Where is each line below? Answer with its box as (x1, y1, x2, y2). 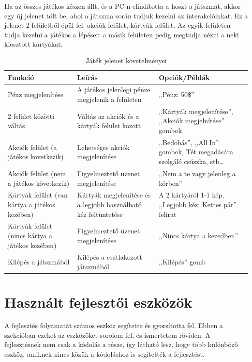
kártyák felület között (77, 120, 141, 131)
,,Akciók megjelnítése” (159, 115, 225, 126)
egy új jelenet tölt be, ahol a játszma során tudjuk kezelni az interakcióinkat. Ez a (4, 10, 248, 20)
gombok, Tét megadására (159, 147, 233, 157)
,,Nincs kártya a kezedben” (159, 230, 238, 240)
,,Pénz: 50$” (159, 89, 194, 99)
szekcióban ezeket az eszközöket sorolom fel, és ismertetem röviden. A (4, 329, 210, 340)
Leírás (77, 72, 98, 82)
